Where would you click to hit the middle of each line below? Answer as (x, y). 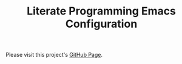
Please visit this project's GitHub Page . (54, 55)
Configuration (101, 24)
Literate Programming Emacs (101, 11)
